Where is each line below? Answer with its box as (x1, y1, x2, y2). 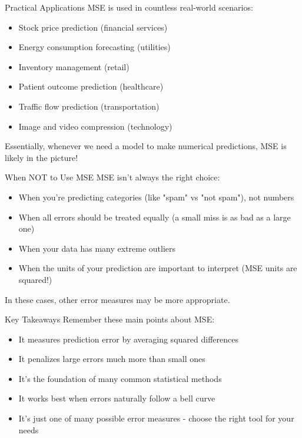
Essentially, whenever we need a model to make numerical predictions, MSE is (5, 140, 287, 152)
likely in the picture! (5, 151, 78, 163)
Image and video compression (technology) (18, 120, 172, 132)
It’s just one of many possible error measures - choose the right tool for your (18, 412, 294, 424)
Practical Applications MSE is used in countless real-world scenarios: (5, 1, 253, 13)
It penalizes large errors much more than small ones (18, 353, 205, 365)
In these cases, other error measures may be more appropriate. (5, 293, 230, 305)
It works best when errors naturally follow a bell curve (18, 392, 215, 404)
